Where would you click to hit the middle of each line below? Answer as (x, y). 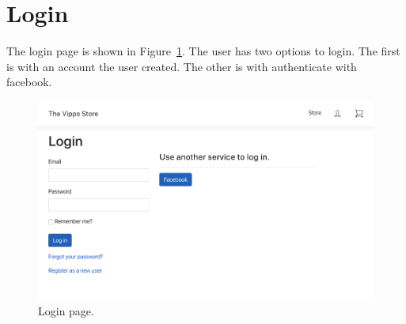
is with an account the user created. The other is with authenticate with (182, 66)
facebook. (29, 82)
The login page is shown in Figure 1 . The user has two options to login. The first (203, 51)
